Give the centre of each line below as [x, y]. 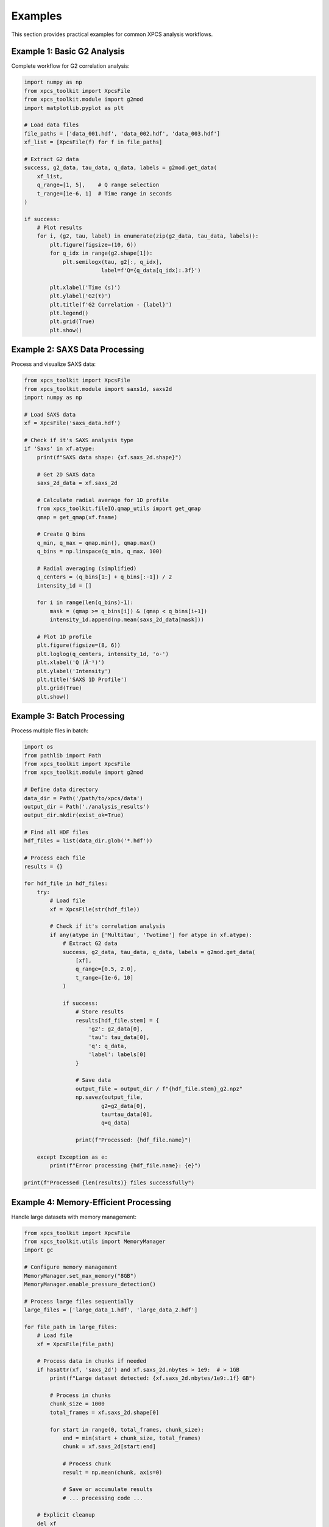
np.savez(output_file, [109, 1097]
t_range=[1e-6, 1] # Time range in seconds [104, 193]
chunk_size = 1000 [77, 1404]
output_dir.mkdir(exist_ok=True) [74, 815]
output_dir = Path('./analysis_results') [87, 807]
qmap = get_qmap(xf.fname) [77, 517]
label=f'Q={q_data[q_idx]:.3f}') [151, 271]
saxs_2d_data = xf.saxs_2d [77, 483]
